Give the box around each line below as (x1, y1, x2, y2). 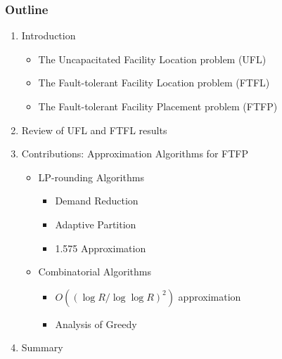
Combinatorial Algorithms (38, 264, 151, 279)
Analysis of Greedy (55, 316, 137, 331)
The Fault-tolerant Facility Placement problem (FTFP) (38, 99, 278, 113)
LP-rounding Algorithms (38, 169, 144, 184)
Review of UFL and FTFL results (21, 122, 167, 137)
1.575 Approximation (55, 240, 146, 255)
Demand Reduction (55, 193, 139, 208)
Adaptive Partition (55, 216, 136, 231)
